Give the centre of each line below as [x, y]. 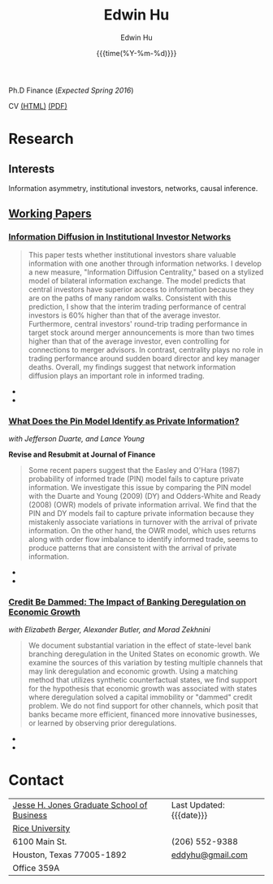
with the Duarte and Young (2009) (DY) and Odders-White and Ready [145, 496]
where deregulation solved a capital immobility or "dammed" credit [141, 697]
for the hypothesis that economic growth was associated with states [143, 689]
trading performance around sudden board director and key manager [144, 358]
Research [41, 139]
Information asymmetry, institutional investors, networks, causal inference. [133, 188]
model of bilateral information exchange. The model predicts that [137, 280]
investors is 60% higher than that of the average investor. [124, 315]
